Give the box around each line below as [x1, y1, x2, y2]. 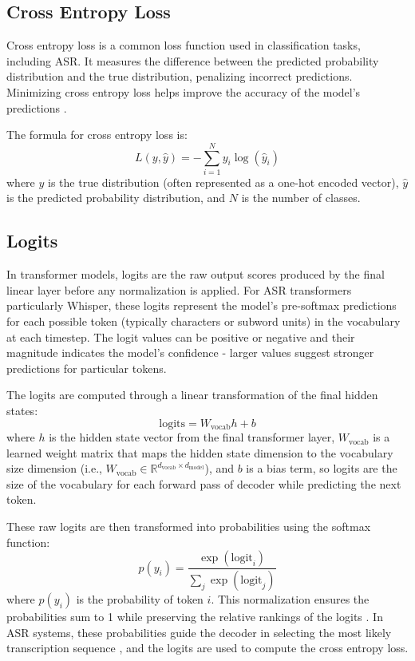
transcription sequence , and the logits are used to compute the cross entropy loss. [6, 639, 409, 656]
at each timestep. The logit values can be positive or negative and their [6, 328, 355, 345]
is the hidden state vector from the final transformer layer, [49, 429, 335, 445]
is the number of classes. [241, 189, 361, 206]
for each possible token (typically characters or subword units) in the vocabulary [6, 313, 401, 330]
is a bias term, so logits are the [246, 460, 397, 477]
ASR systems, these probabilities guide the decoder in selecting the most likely [6, 623, 392, 640]
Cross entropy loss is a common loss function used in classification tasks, [6, 37, 361, 53]
